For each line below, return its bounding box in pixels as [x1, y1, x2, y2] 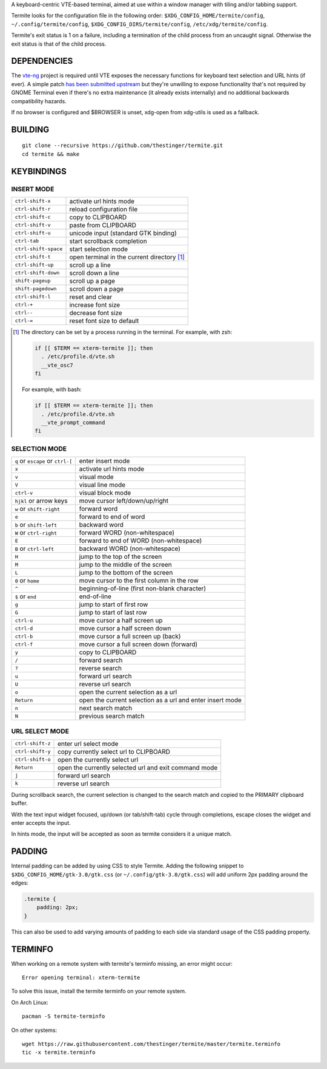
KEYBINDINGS [11, 166, 67, 176]
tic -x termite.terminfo [22, 1049, 96, 1056]
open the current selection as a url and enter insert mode [79, 696, 242, 705]
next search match [79, 704, 133, 712]
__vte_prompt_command [41, 419, 105, 426]
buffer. [11, 799, 28, 807]
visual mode [79, 473, 114, 481]
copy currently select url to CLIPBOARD [58, 747, 171, 756]
